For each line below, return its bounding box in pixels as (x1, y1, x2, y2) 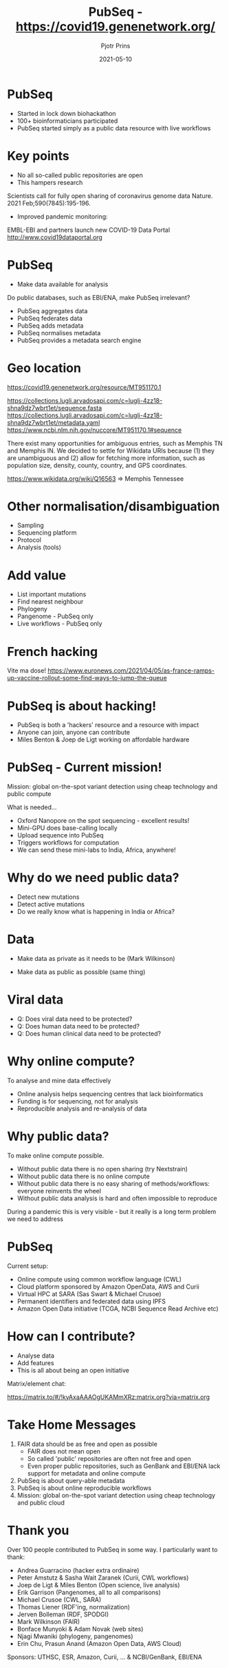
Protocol (17, 536, 41, 544)
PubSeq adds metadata (17, 321, 84, 330)
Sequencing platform (17, 528, 77, 537)
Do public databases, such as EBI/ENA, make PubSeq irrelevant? (7, 293, 190, 301)
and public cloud (17, 1498, 65, 1507)
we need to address (7, 1215, 64, 1223)
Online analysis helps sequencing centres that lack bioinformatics (17, 1089, 204, 1098)
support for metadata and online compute (27, 1469, 146, 1477)
